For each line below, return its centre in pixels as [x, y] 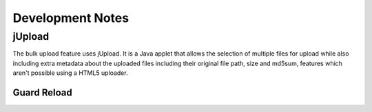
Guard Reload [42, 92]
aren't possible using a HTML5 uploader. [70, 73]
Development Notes [71, 18]
